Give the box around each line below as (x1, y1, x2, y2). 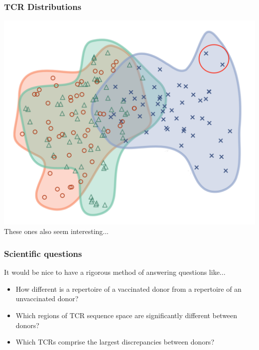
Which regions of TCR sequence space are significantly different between (15, 310, 238, 320)
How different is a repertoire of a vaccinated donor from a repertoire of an (15, 283, 242, 294)
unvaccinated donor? (15, 293, 79, 304)
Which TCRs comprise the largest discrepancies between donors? (15, 337, 214, 347)
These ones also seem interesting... (4, 226, 109, 236)
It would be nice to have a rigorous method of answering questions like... (4, 267, 226, 277)
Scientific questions (4, 247, 82, 259)
